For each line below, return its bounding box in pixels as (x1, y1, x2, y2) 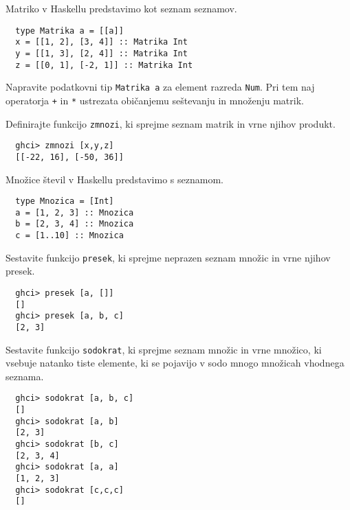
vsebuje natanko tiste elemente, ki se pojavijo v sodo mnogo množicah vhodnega (6, 356, 344, 370)
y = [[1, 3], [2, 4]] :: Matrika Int (15, 48, 188, 58)
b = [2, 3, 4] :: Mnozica (15, 219, 134, 229)
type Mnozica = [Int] (15, 196, 114, 207)
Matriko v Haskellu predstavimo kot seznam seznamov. (6, 1, 237, 15)
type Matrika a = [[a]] (15, 25, 124, 36)
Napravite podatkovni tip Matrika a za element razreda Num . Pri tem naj (6, 80, 315, 94)
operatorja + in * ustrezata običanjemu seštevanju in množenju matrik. (6, 93, 304, 107)
